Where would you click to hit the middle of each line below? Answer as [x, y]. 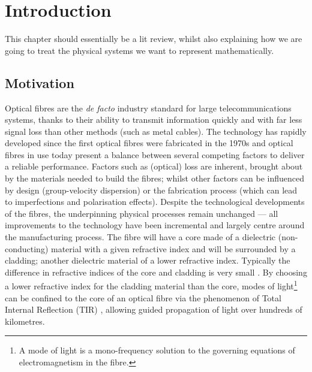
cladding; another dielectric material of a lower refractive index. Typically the [148, 260]
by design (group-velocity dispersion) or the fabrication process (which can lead [151, 190]
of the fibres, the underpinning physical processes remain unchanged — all [142, 213]
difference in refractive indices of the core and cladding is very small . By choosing [156, 272]
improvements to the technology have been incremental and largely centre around [155, 225]
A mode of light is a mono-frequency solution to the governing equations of [157, 350]
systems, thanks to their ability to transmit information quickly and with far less [154, 120]
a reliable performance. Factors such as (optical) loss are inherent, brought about [154, 166]
